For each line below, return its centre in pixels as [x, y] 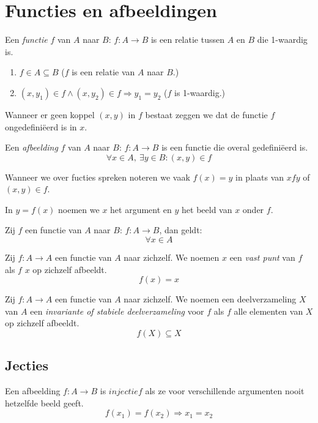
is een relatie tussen [187, 39]
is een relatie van [103, 72]
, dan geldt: [181, 230]
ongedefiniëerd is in [41, 126]
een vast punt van [262, 257]
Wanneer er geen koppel [50, 114]
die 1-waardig [282, 39]
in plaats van [260, 177]
